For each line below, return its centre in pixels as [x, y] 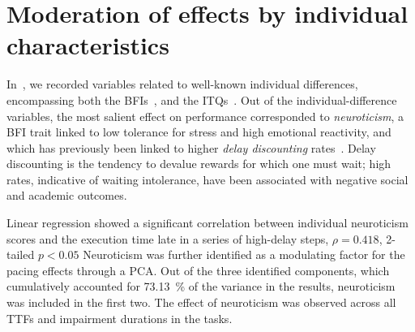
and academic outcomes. [67, 195]
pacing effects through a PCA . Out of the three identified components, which [198, 270]
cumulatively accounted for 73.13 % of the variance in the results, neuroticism [201, 286]
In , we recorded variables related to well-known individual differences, [182, 84]
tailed [21, 254]
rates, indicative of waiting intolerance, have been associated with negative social [207, 179]
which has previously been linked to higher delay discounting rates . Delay [191, 147]
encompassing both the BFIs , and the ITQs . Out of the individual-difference [202, 99]
